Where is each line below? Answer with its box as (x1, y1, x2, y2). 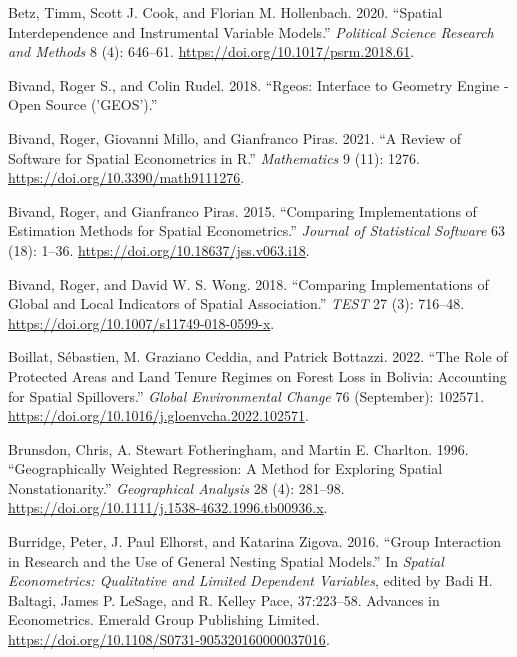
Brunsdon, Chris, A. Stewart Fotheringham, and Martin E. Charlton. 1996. (8, 438, 469, 459)
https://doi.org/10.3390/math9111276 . (8, 167, 245, 188)
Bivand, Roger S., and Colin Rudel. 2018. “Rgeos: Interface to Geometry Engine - (8, 74, 509, 95)
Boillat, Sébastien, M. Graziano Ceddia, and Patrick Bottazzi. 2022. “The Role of (8, 346, 508, 367)
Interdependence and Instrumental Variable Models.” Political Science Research (8, 21, 494, 42)
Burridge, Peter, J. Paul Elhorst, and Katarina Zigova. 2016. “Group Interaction (8, 531, 502, 552)
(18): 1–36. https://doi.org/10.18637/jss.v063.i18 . (8, 239, 310, 260)
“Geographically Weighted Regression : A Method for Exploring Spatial (8, 458, 443, 479)
